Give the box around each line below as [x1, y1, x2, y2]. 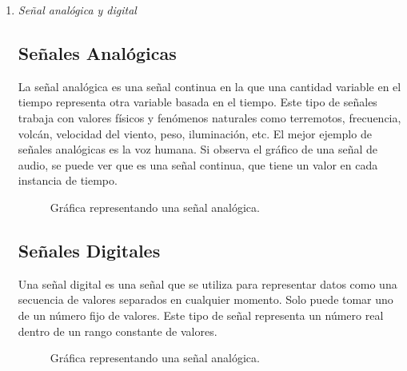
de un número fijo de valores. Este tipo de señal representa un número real [18, 306, 384, 323]
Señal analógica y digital [18, 2, 137, 18]
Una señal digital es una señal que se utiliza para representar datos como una [18, 275, 397, 292]
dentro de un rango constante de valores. [18, 322, 217, 339]
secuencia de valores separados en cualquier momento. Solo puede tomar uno [18, 291, 393, 308]
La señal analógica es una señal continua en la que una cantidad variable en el [18, 78, 401, 94]
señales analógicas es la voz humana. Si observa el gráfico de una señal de [18, 141, 378, 158]
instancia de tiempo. [18, 172, 118, 189]
